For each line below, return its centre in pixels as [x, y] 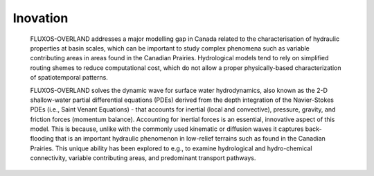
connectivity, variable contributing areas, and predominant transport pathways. [143, 158]
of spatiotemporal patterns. [69, 78]
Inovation [41, 18]
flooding [42, 139]
